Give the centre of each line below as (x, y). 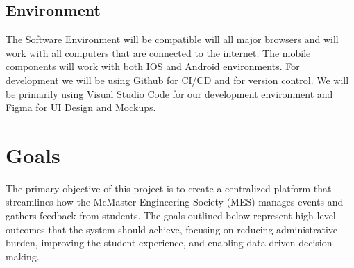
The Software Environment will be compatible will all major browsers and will (172, 39)
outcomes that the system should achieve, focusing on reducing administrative (172, 229)
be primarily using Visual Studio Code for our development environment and (169, 93)
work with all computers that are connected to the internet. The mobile (158, 52)
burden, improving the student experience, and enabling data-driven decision (169, 243)
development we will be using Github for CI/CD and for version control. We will (177, 79)
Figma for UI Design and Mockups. (81, 107)
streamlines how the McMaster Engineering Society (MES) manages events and (175, 202)
